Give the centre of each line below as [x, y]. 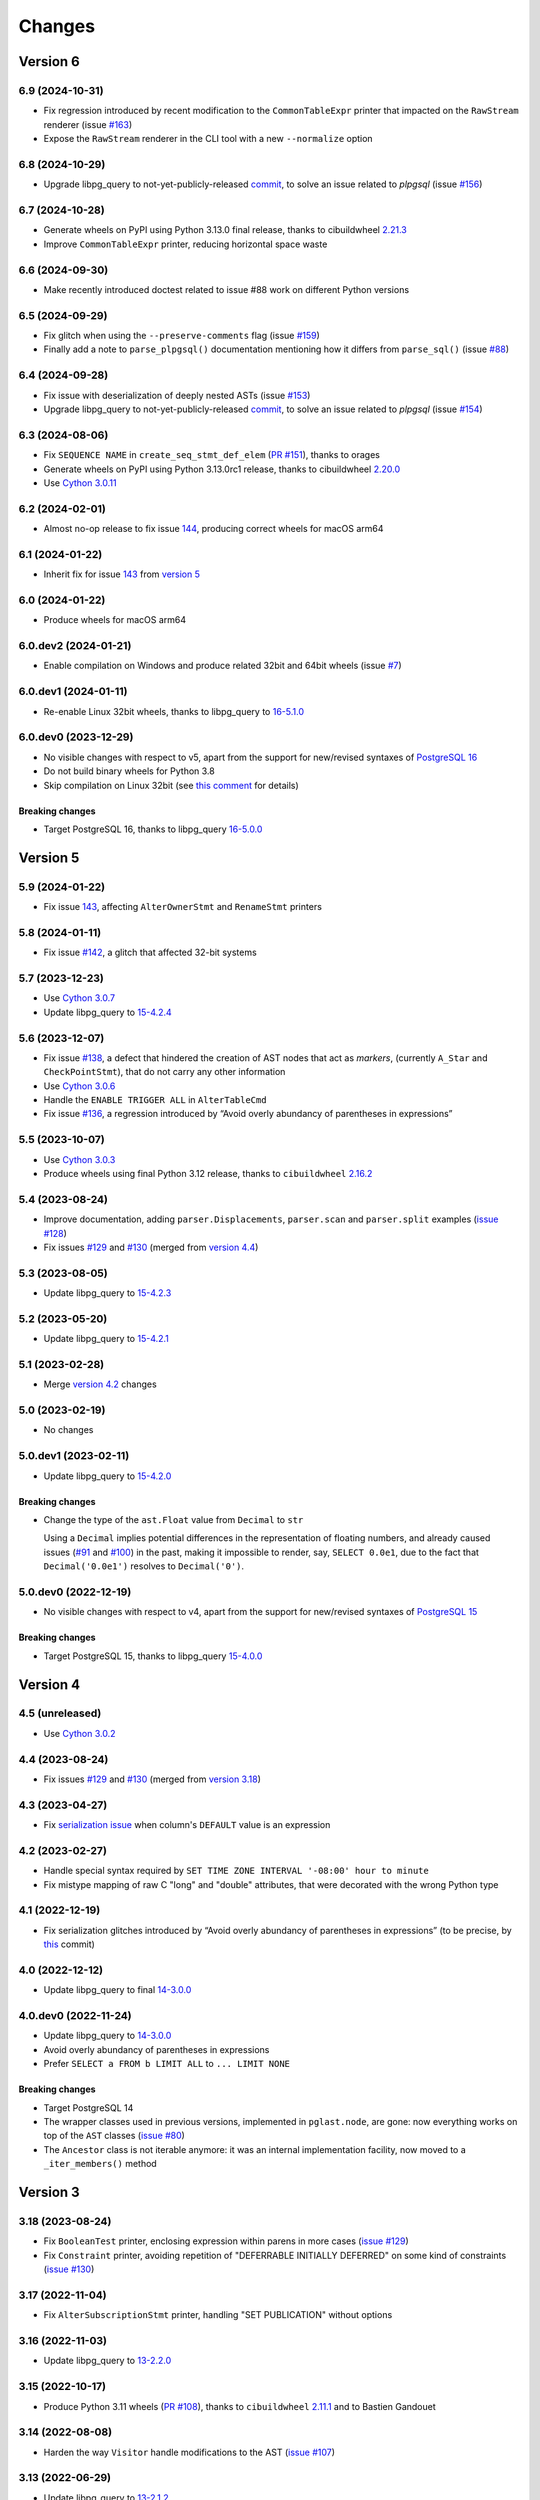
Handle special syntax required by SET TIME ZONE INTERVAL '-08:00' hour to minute [236, 1871]
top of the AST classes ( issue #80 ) [114, 2136]
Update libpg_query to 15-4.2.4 [107, 1012]
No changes [68, 1430]
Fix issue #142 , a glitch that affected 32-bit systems [150, 952]
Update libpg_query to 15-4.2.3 [107, 1293]
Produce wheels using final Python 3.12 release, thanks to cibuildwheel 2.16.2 [208, 1173]
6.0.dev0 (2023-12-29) [76, 737]
